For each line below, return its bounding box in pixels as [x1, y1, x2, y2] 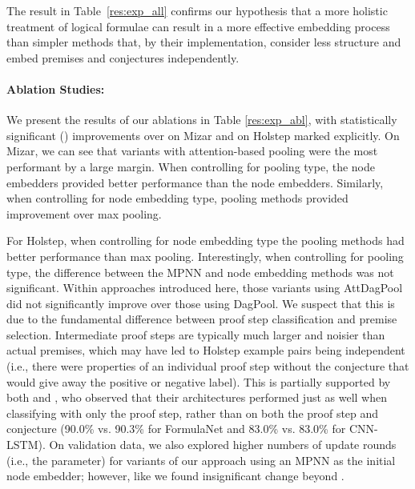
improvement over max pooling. [6, 205, 162, 222]
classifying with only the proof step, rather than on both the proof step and [6, 404, 379, 421]
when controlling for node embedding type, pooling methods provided [6, 190, 349, 206]
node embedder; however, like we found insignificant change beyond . [6, 467, 344, 484]
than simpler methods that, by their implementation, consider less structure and [6, 34, 401, 50]
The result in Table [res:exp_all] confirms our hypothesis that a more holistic [6, 2, 388, 18]
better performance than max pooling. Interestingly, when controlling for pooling [6, 247, 404, 264]
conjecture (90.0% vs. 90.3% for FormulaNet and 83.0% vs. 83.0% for [6, 420, 346, 437]
